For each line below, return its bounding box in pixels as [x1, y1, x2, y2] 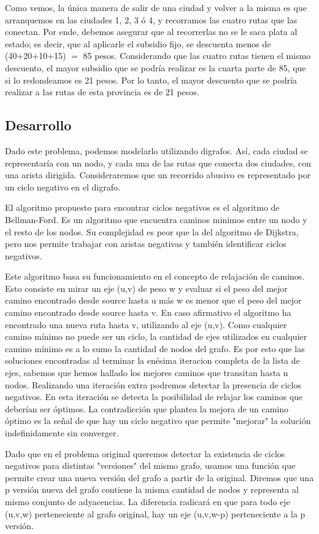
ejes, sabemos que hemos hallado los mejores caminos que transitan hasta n [5, 366, 288, 379]
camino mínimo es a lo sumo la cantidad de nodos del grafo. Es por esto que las [5, 342, 305, 355]
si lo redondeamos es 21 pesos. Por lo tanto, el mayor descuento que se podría [5, 73, 298, 86]
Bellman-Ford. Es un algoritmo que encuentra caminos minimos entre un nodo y [5, 213, 307, 226]
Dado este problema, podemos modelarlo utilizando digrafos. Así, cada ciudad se [5, 144, 308, 157]
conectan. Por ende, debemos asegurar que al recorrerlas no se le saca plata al [5, 25, 298, 38]
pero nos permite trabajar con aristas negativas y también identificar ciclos [5, 237, 286, 250]
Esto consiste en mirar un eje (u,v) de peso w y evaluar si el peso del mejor [5, 281, 288, 294]
